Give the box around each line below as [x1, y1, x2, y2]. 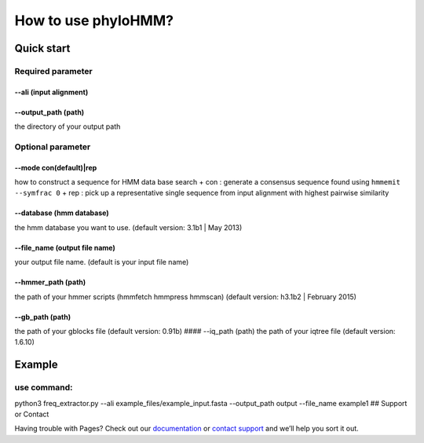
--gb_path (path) [14, 312, 71, 321]
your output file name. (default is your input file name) [14, 258, 189, 267]
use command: [14, 382, 73, 393]
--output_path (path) [14, 107, 85, 117]
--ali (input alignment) [14, 87, 89, 97]
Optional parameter [14, 141, 91, 152]
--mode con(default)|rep [14, 163, 97, 172]
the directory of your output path [14, 122, 121, 131]
